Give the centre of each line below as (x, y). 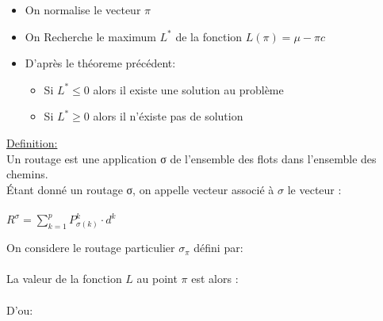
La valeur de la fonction (64, 279)
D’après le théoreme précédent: (100, 63)
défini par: (218, 248)
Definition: (32, 142)
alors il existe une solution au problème (188, 89)
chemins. (27, 174)
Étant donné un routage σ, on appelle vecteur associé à (140, 189)
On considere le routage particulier (91, 248)
